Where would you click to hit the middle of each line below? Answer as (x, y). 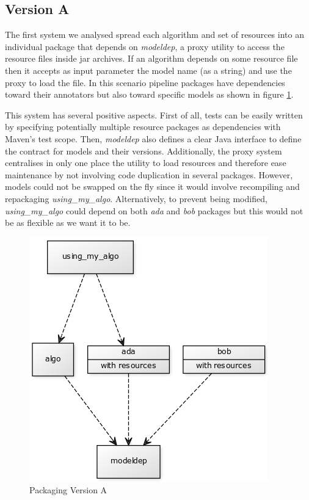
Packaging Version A (68, 490)
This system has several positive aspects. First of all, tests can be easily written (154, 114)
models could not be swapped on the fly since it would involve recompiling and (152, 187)
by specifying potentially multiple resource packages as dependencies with (143, 127)
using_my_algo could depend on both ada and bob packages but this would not (154, 210)
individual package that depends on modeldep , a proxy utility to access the (145, 46)
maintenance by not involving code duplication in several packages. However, (149, 174)
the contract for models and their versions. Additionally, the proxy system (144, 150)
